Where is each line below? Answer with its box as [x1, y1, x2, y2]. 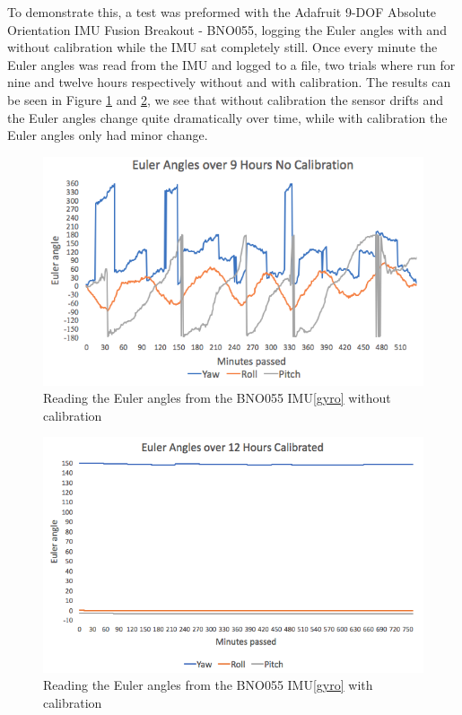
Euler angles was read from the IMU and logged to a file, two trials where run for [7, 55, 456, 74]
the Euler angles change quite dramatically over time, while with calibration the [7, 108, 448, 126]
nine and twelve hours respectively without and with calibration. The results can [7, 73, 451, 92]
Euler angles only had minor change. [7, 126, 208, 144]
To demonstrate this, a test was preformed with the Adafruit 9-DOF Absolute [7, 3, 437, 21]
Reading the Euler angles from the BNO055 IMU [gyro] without [43, 388, 391, 407]
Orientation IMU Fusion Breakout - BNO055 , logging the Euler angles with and [7, 20, 447, 39]
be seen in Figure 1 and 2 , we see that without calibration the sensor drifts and [7, 90, 444, 109]
